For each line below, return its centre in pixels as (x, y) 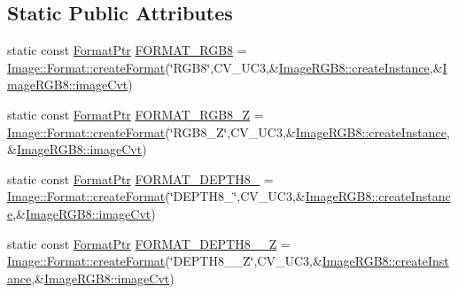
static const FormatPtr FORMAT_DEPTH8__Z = (149, 243)
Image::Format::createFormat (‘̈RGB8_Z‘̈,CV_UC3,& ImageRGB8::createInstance (227, 132)
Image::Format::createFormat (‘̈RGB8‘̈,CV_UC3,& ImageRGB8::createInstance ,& (225, 67)
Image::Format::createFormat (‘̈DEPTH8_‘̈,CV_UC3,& (156, 196)
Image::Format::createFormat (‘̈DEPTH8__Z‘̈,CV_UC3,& (165, 261)
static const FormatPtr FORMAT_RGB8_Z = (136, 114)
